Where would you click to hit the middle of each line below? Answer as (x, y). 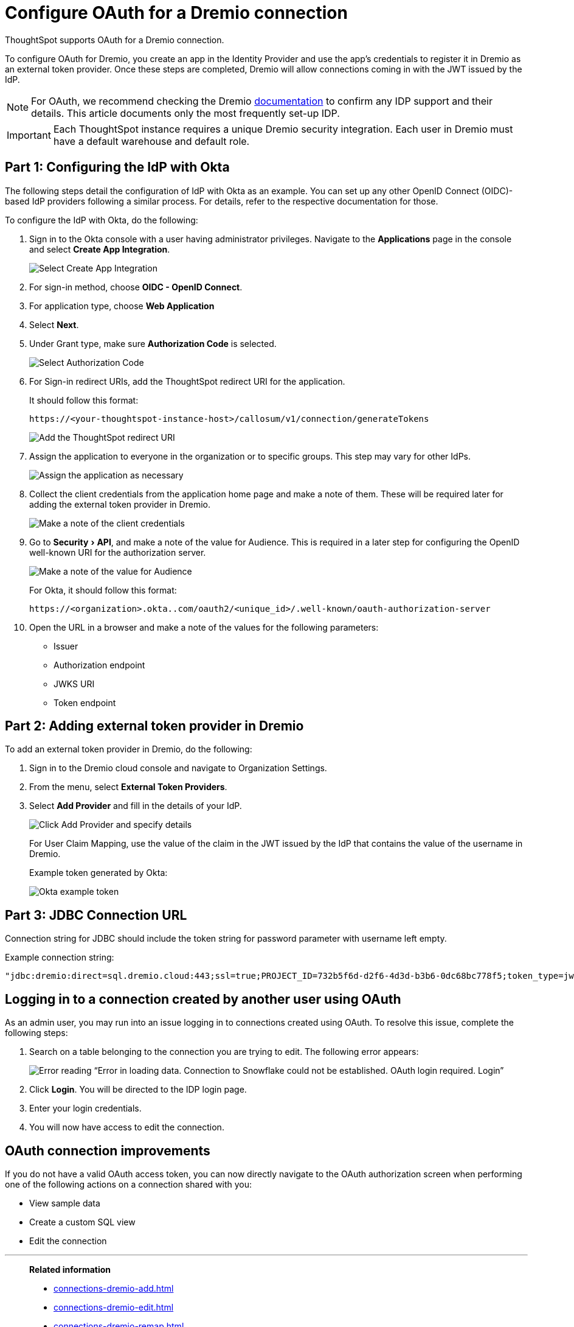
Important (29, 135)
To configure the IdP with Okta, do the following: (102, 220)
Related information (70, 1269)
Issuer (66, 646)
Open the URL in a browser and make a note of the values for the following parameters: (204, 627)
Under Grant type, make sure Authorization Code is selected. (153, 343)
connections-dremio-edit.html (114, 1307)
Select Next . (54, 324)
